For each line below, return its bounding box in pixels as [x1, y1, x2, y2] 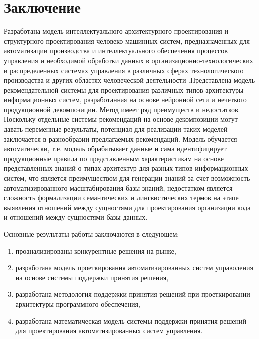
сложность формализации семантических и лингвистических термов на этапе [4, 192, 239, 203]
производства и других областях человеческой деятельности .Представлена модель [4, 75, 255, 85]
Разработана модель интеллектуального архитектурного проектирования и [4, 26, 228, 36]
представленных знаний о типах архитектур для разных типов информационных [4, 163, 248, 173]
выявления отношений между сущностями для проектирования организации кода [4, 202, 251, 212]
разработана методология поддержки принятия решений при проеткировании [15, 289, 250, 299]
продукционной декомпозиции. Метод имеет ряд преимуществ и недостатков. [4, 104, 240, 114]
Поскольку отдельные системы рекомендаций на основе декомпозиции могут [4, 114, 238, 124]
